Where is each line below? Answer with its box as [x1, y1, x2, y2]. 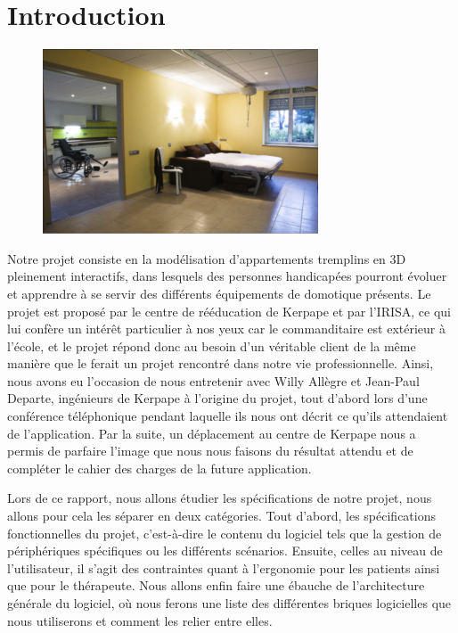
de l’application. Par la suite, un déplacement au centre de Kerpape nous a [7, 423, 416, 442]
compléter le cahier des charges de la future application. [7, 458, 312, 477]
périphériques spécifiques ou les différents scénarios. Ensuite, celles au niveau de [7, 541, 443, 560]
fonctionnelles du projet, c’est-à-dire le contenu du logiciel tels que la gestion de [7, 523, 442, 542]
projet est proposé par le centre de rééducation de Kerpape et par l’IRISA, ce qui [7, 301, 451, 320]
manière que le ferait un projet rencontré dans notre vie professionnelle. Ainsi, [7, 354, 434, 373]
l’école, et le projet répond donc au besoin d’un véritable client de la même [7, 336, 416, 355]
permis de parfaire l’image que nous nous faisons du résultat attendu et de [7, 441, 413, 460]
